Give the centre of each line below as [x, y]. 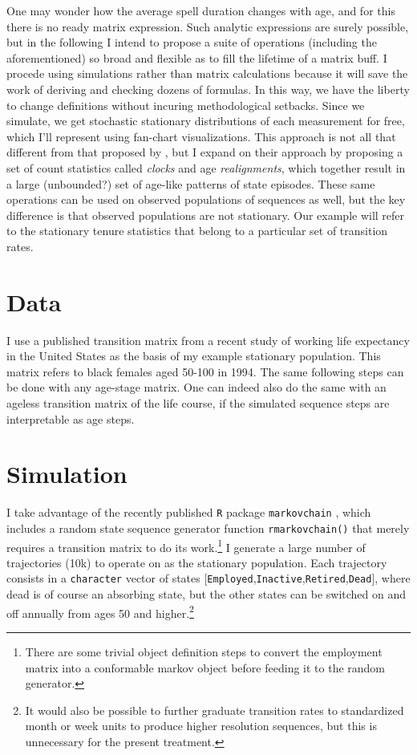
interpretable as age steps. [71, 418]
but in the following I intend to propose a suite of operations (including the [192, 42]
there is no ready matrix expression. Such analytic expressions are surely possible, [208, 26]
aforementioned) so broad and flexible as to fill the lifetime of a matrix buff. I [197, 57]
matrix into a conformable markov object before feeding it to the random [205, 667]
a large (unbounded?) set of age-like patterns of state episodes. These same [191, 183]
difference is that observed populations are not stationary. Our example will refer [206, 215]
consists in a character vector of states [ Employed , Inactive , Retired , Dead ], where [208, 578]
